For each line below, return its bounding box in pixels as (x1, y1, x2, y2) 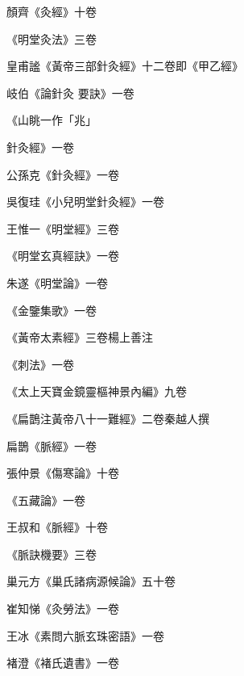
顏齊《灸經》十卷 (6, 3, 97, 19)
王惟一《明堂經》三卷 (6, 220, 119, 237)
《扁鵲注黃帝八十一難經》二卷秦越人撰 (6, 409, 209, 426)
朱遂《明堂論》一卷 (6, 274, 108, 291)
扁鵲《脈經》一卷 (6, 437, 97, 454)
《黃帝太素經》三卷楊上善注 (6, 329, 153, 346)
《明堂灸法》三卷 (6, 30, 97, 47)
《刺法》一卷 (6, 355, 74, 372)
